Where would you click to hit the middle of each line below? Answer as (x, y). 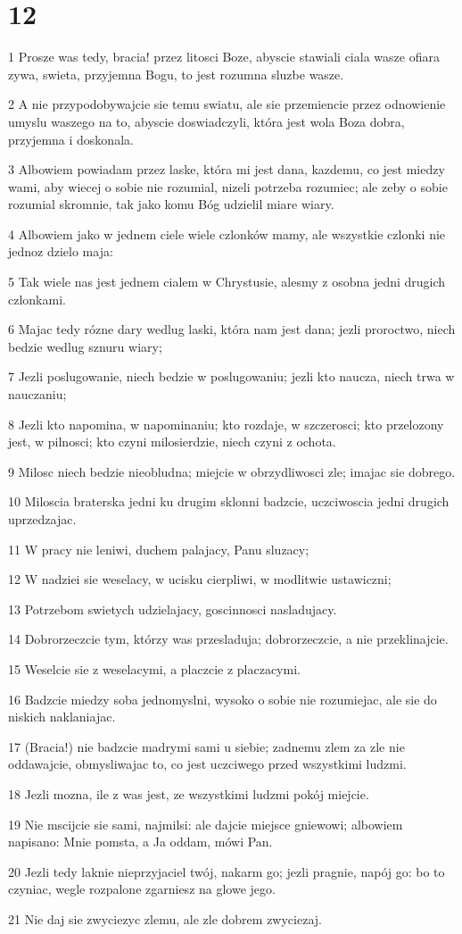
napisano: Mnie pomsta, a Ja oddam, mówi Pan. (140, 842)
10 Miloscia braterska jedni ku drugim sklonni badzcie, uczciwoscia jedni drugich (229, 501)
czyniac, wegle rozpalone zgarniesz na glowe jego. (142, 889)
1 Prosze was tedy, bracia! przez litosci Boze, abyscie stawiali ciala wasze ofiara (224, 57)
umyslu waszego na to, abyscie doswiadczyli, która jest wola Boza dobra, (206, 121)
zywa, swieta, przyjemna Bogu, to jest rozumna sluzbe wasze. (176, 74)
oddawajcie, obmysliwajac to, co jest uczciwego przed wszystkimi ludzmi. (207, 764)
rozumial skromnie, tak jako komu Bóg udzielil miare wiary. (171, 204)
